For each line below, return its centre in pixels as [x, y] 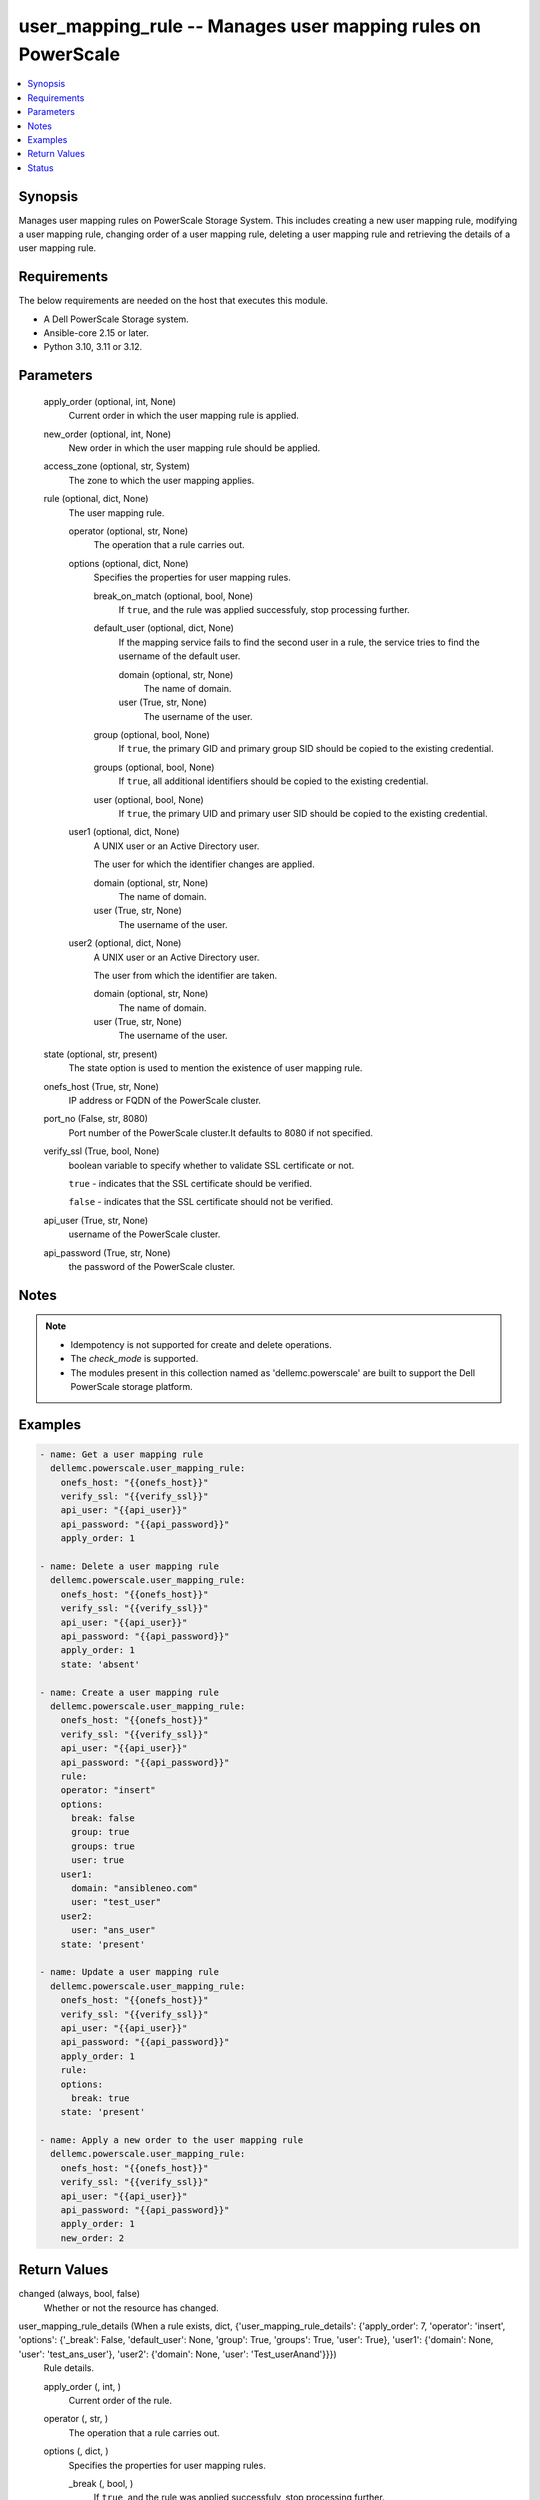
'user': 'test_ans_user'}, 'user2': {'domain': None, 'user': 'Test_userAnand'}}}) [177, 2354]
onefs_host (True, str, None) [101, 1086]
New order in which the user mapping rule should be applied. [194, 448]
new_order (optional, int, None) [107, 434]
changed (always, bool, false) [79, 2294]
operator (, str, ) [76, 2419]
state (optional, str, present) [100, 1054]
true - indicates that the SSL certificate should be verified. [190, 1183]
